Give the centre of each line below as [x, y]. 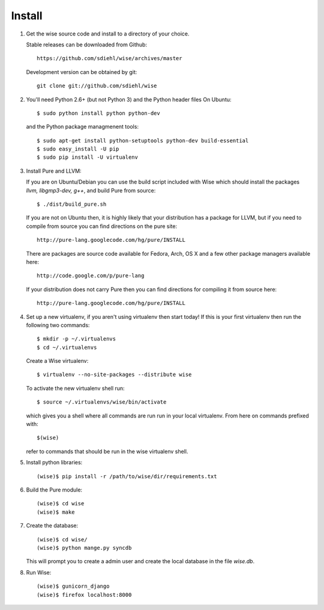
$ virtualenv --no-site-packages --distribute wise [114, 375]
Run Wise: [39, 572]
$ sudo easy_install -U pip [78, 149]
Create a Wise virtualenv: [57, 361]
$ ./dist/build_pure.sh [72, 204]
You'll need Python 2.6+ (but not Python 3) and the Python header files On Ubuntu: [129, 99]
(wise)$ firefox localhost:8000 [84, 595]
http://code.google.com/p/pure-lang [91, 276]
